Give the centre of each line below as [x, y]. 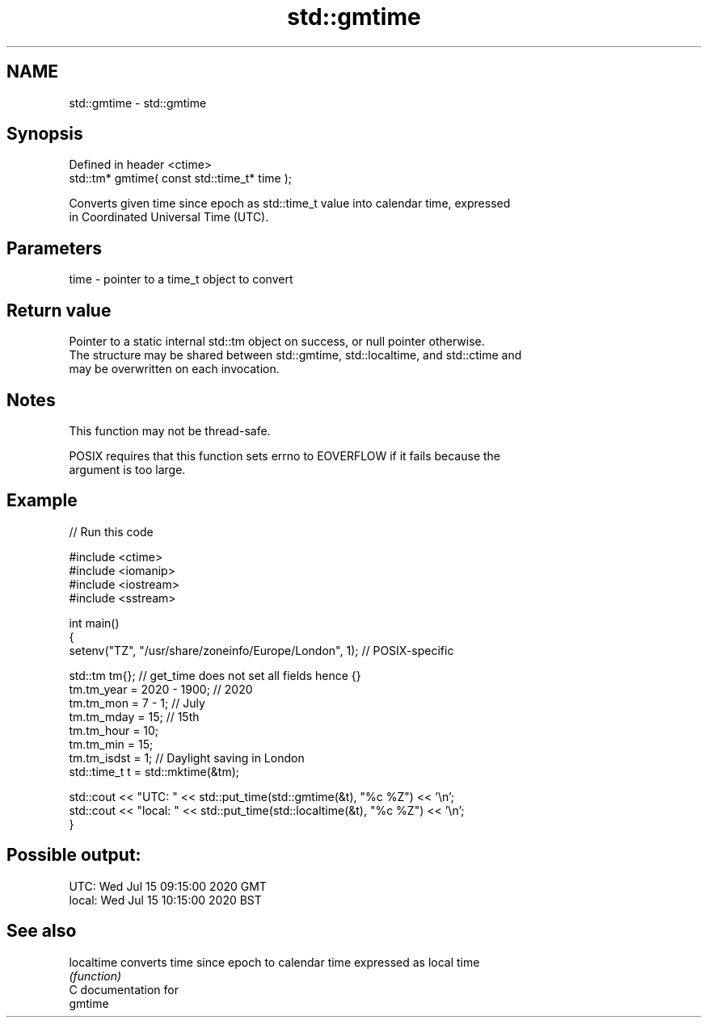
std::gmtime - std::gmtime [138, 103]
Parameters [54, 248]
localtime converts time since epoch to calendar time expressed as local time [274, 962]
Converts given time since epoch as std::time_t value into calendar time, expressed [290, 204]
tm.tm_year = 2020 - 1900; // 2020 [161, 689]
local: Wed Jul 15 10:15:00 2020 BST [165, 900]
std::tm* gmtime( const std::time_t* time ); [180, 178]
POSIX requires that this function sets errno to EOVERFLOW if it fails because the [285, 455]
